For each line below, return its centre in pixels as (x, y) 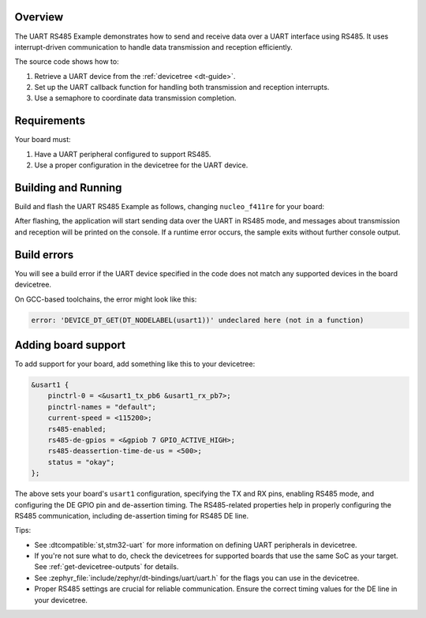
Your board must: (43, 140)
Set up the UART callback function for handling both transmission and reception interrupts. (182, 88)
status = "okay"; (81, 462)
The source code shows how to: (67, 62)
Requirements (50, 121)
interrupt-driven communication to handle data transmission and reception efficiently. (153, 47)
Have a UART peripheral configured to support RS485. (123, 154)
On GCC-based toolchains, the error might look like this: (106, 299)
